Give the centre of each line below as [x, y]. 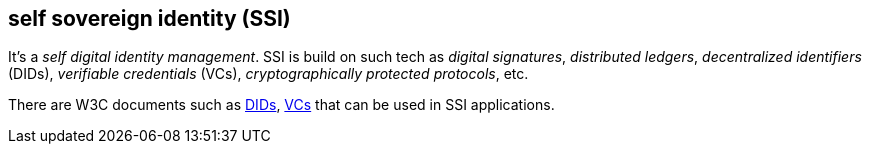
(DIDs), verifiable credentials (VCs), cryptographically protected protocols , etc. [268, 74]
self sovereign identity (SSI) [149, 18]
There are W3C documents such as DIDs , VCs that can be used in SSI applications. [281, 105]
